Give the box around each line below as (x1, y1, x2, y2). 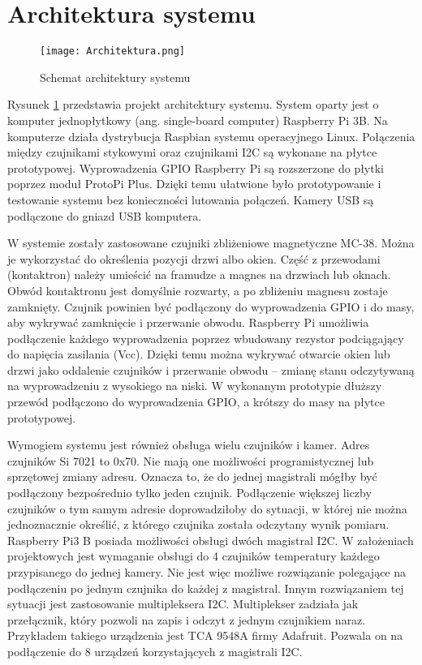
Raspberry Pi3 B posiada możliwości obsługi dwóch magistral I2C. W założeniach (7, 531, 414, 548)
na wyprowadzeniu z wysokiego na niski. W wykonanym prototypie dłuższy (7, 377, 382, 394)
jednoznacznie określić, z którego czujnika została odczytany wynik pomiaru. (7, 516, 390, 533)
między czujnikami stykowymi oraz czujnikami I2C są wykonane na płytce (7, 144, 377, 161)
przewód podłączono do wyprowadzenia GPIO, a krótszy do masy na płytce (7, 393, 385, 410)
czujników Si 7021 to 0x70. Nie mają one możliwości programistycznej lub (7, 452, 374, 469)
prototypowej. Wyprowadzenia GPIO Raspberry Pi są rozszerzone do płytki (7, 159, 384, 176)
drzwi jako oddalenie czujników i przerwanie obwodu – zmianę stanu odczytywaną (7, 361, 415, 378)
